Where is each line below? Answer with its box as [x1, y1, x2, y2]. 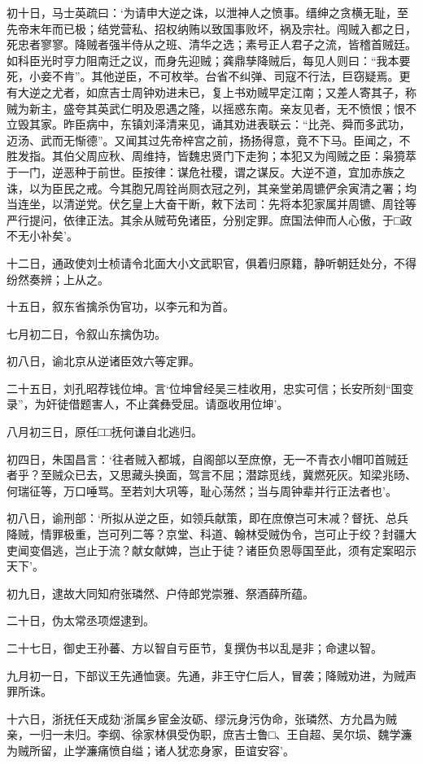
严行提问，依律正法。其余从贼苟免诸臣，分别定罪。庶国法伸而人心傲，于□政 [7, 211, 412, 228]
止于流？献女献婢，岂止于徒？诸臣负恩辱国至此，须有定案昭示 [85, 541, 416, 558]
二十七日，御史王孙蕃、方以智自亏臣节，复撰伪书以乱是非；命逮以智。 [7, 640, 382, 656]
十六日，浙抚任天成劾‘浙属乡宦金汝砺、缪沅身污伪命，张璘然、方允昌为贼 [7, 709, 397, 727]
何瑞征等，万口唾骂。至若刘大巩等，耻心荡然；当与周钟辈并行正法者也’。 [7, 482, 397, 499]
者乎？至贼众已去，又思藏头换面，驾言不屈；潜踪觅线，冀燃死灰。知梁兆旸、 [7, 466, 416, 483]
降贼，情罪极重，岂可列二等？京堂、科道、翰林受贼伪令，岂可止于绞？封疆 [7, 526, 405, 543]
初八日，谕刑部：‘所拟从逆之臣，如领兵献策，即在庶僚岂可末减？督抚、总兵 [7, 509, 408, 526]
